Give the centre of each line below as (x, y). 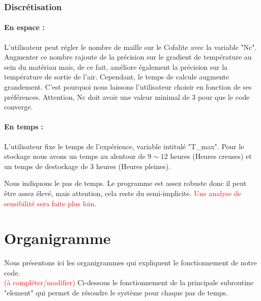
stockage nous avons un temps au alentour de (75, 156)
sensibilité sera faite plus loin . (50, 203)
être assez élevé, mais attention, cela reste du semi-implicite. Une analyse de (123, 193)
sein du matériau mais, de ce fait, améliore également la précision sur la (116, 66)
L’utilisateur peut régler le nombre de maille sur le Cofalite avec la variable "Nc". (130, 47)
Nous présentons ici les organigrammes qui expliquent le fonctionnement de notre (130, 263)
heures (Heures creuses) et (211, 156)
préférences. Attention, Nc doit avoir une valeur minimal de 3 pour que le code (127, 97)
